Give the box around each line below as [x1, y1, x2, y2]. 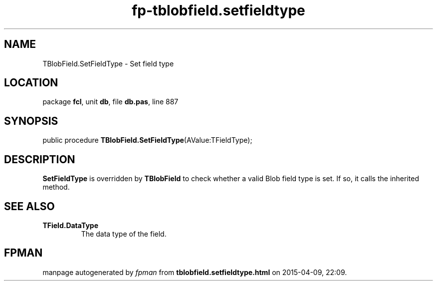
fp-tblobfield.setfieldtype [132, 2, 305, 19]
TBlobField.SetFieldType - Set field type [42, 59, 174, 68]
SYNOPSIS [4, 114, 58, 127]
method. [42, 183, 70, 192]
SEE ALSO [4, 200, 55, 213]
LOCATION [4, 76, 58, 89]
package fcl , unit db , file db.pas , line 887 [42, 97, 179, 106]
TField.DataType [42, 221, 99, 230]
